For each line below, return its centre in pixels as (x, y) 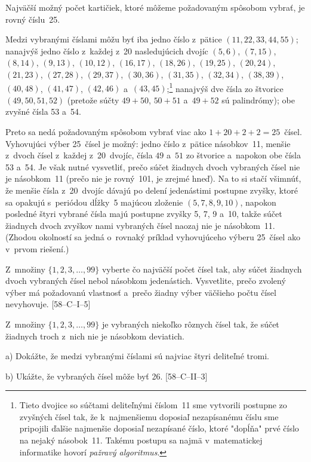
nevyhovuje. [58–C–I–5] (48, 304)
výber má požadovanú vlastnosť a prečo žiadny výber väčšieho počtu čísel (141, 292)
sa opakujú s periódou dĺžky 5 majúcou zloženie (94, 202)
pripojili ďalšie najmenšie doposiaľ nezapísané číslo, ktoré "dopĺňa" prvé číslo (159, 428)
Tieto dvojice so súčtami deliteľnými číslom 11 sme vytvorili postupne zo (153, 405)
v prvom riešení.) (37, 248)
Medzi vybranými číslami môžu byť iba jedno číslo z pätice (114, 39)
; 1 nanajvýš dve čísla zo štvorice (225, 87)
